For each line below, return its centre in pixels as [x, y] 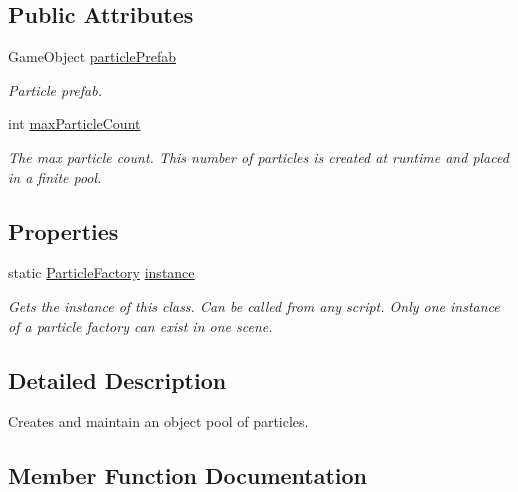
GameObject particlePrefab [92, 56]
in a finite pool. [55, 176]
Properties [63, 230]
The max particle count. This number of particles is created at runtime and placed [258, 156]
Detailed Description [117, 379]
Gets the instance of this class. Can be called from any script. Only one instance [254, 305]
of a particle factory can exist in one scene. [140, 325]
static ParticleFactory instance [101, 272]
